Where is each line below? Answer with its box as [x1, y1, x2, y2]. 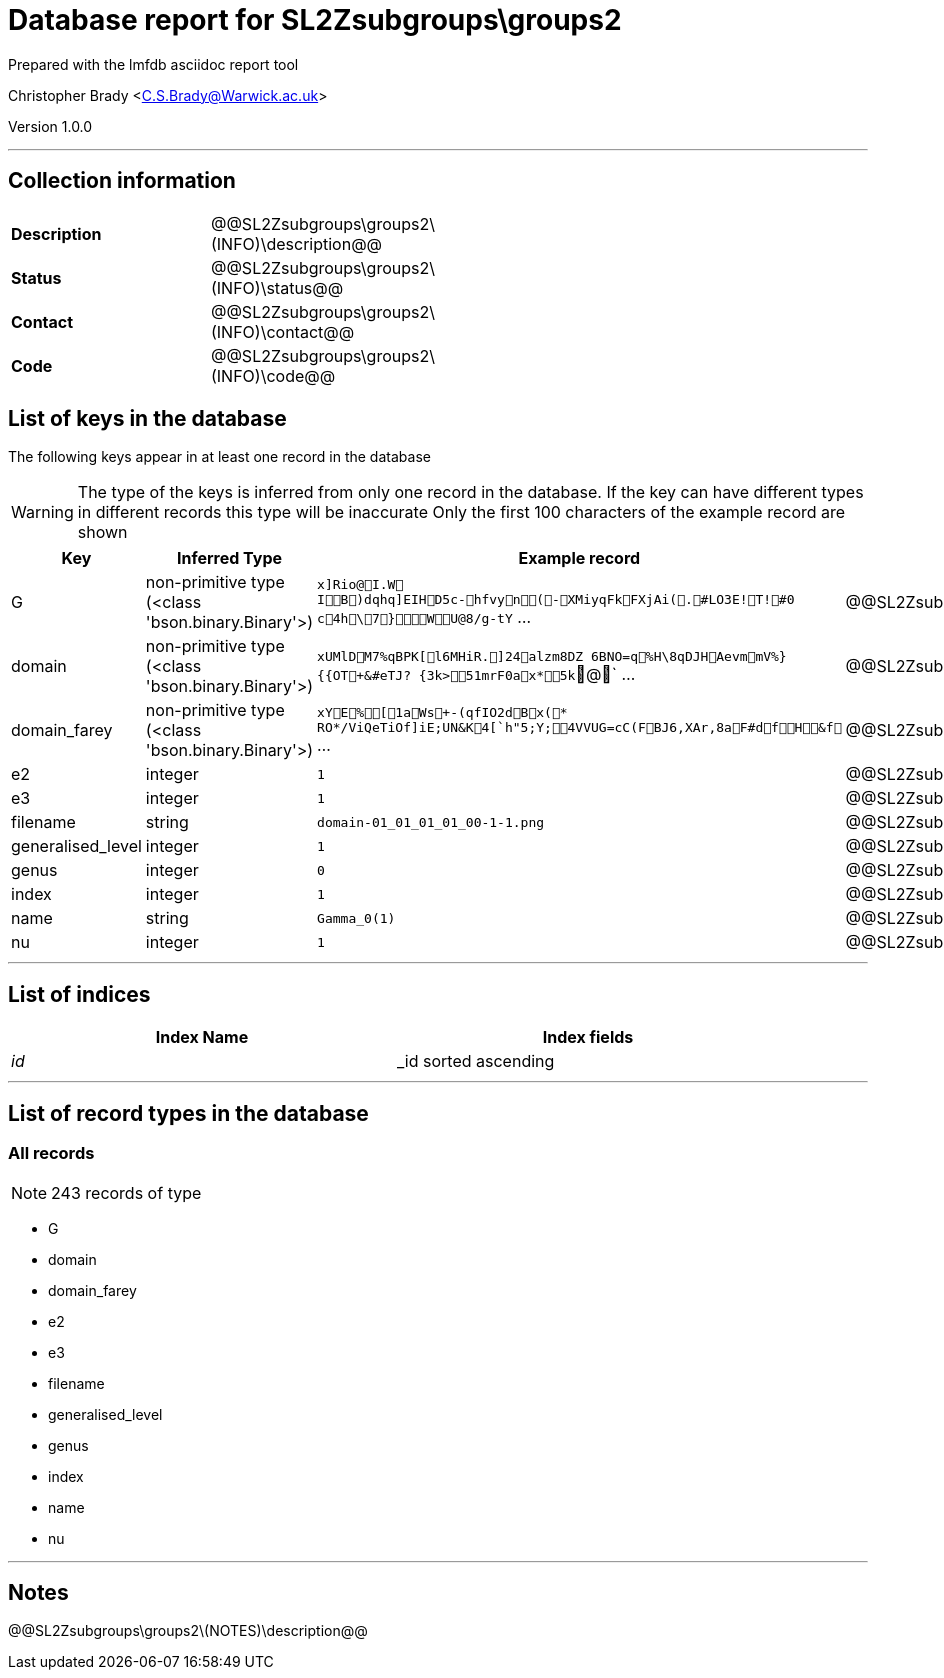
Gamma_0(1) [317, 910, 396, 926]
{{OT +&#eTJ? [317, 667, 412, 683]
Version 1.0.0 [8, 117, 93, 135]
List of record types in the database [8, 1100, 369, 1126]
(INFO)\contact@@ [210, 321, 355, 342]
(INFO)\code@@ [210, 365, 336, 386]
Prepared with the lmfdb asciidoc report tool [8, 55, 299, 73]
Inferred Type [176, 548, 283, 569]
